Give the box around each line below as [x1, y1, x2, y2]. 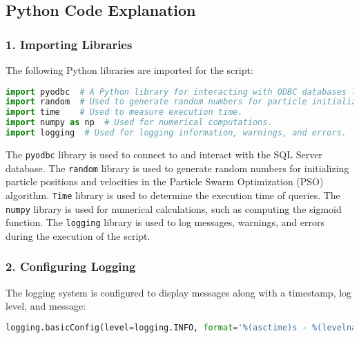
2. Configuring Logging [6, 258, 136, 275]
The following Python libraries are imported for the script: [6, 63, 253, 77]
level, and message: [6, 299, 86, 313]
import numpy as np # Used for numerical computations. [6, 118, 273, 128]
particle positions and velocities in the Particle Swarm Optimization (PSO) [6, 174, 324, 189]
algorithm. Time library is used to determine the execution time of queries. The [6, 187, 340, 202]
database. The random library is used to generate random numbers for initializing [6, 160, 349, 175]
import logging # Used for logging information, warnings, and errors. [6, 128, 347, 138]
